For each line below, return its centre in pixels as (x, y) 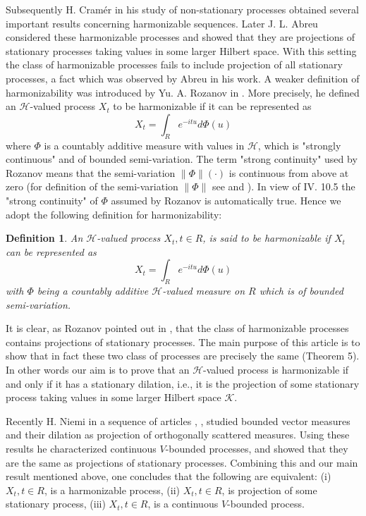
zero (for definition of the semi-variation (92, 186)
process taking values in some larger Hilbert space (114, 397)
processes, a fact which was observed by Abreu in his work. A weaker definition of (183, 78)
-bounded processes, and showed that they (257, 449)
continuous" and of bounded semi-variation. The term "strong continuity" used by (182, 159)
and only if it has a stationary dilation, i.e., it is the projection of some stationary (183, 383)
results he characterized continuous (81, 449)
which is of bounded (301, 291)
